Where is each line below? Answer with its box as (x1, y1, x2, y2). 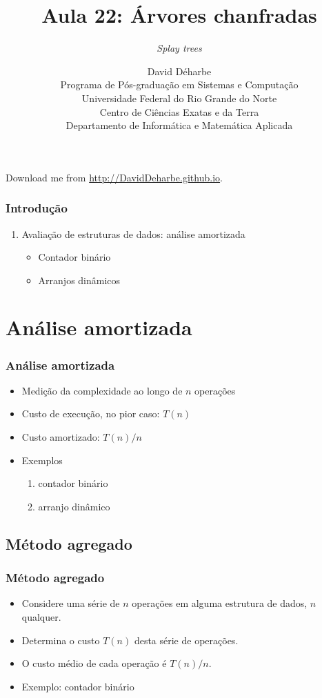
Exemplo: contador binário (21, 679, 134, 693)
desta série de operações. (134, 632, 239, 647)
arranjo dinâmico (38, 499, 110, 513)
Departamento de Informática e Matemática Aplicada (66, 118, 293, 132)
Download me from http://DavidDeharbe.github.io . (6, 170, 223, 184)
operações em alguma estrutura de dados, (132, 596, 308, 610)
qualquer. (21, 610, 61, 624)
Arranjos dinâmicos (38, 272, 121, 287)
